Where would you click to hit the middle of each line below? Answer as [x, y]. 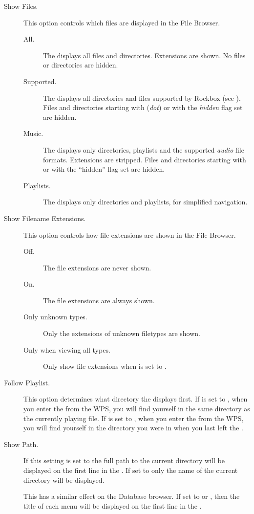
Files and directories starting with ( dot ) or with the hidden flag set [143, 107]
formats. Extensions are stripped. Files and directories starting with [145, 159]
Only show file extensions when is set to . [105, 366]
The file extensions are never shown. [97, 267]
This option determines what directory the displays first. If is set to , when [136, 399]
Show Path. [21, 444]
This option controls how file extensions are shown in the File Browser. [130, 235]
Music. [33, 133]
